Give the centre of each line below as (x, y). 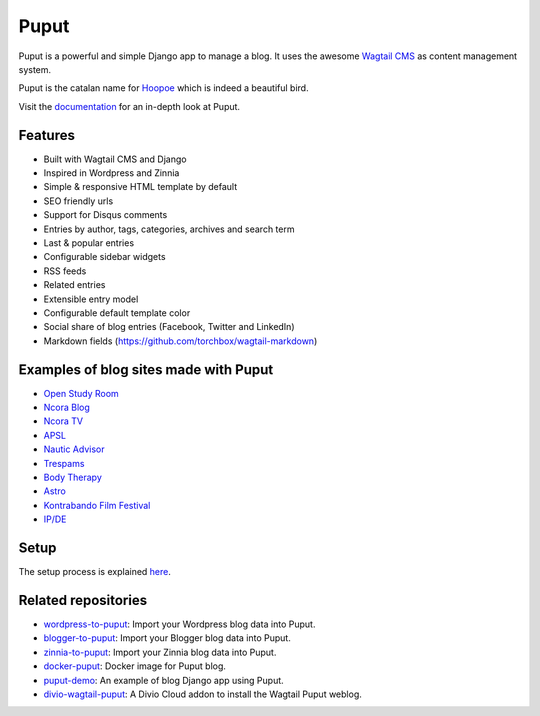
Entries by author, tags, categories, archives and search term (169, 229)
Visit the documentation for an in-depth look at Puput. (129, 106)
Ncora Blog (66, 407)
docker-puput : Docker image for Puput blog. (135, 666)
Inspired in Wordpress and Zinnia (111, 173)
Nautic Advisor (74, 449)
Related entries (74, 285)
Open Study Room (81, 393)
